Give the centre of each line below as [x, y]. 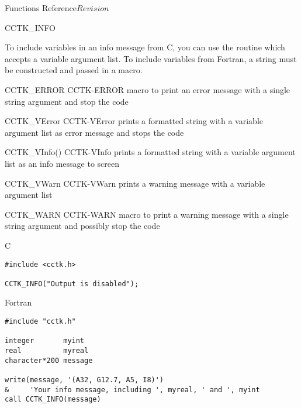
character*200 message [49, 360]
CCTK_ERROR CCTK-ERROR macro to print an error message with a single [148, 89]
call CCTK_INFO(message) [53, 400]
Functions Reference [41, 8]
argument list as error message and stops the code [94, 132]
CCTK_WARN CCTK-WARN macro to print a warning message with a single [147, 214]
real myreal [47, 351]
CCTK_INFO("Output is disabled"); [72, 284]
